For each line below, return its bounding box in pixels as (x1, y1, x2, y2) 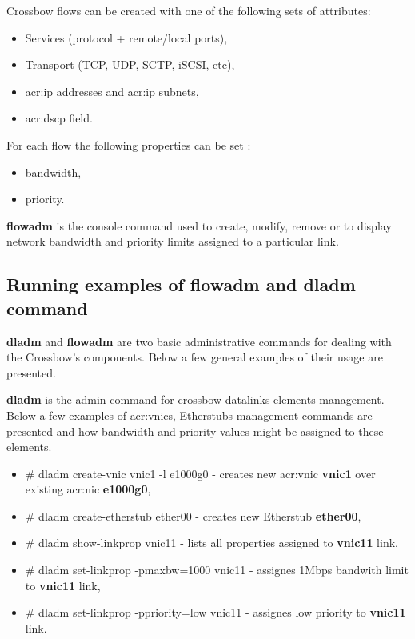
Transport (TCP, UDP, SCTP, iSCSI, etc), (25, 56, 235, 73)
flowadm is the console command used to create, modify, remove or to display (6, 217, 392, 234)
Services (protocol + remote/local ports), (25, 29, 228, 46)
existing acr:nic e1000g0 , (25, 481, 151, 497)
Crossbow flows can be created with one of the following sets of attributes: (6, 2, 371, 18)
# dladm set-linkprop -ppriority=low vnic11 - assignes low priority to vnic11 (25, 604, 406, 621)
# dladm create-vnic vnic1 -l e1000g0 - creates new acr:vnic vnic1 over (25, 465, 376, 481)
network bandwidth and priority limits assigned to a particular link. (6, 233, 339, 250)
